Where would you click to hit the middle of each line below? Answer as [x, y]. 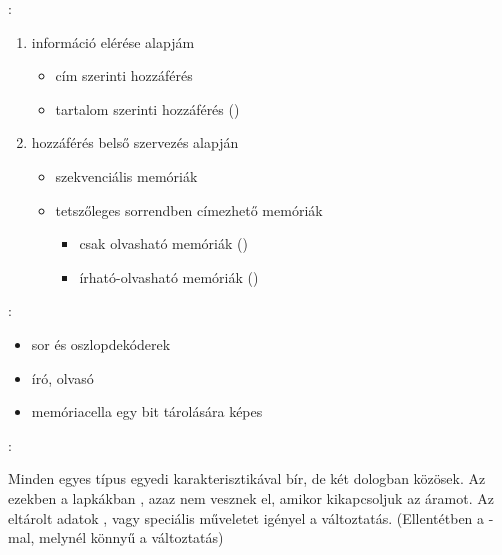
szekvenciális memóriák [126, 175]
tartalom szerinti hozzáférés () [147, 108]
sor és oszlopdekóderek [101, 343]
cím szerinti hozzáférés [124, 75]
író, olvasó [62, 377]
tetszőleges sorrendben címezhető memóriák [189, 209]
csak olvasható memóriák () [163, 243]
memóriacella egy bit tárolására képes [147, 411]
